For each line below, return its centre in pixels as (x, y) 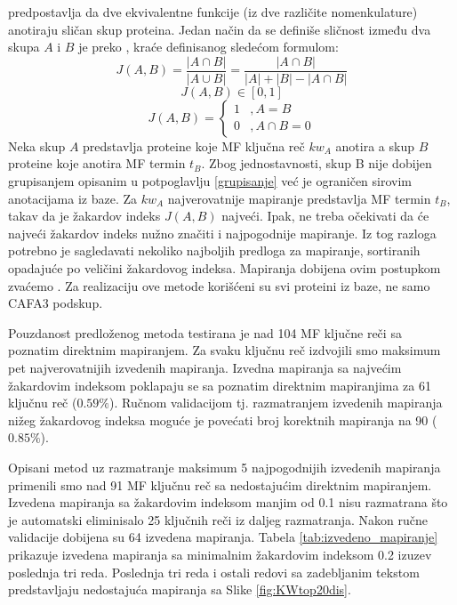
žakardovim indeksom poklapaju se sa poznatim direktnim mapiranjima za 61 (220, 385)
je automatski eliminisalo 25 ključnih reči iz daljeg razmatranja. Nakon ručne (218, 519)
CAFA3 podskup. (56, 303)
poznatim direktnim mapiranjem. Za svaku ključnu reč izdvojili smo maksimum (224, 350)
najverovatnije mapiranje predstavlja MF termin (299, 198)
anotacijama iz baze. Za (73, 198)
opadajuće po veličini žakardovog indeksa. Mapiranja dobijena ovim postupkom (224, 268)
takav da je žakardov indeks (84, 216)
